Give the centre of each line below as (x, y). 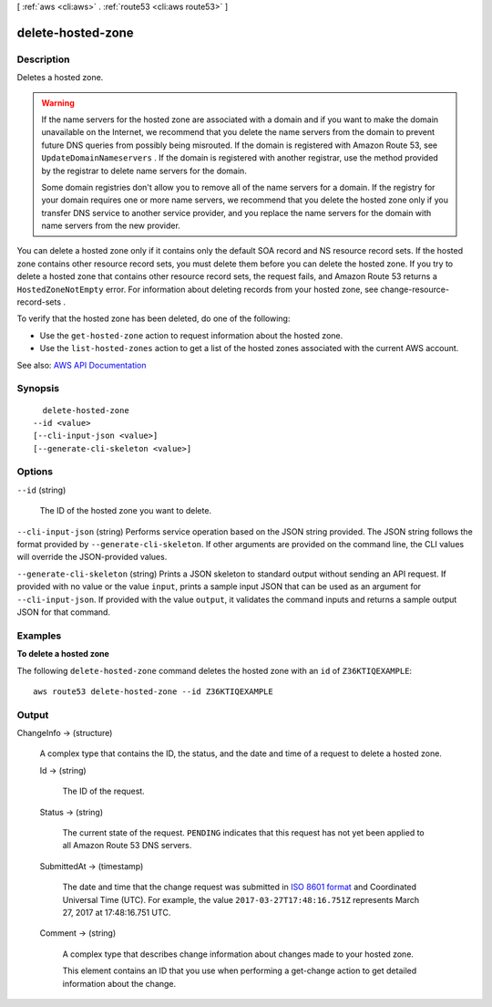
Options (35, 472)
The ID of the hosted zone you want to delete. (126, 511)
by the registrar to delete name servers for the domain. (144, 171)
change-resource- (415, 289)
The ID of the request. (103, 791)
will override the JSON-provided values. (92, 557)
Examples (39, 636)
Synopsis (38, 389)
